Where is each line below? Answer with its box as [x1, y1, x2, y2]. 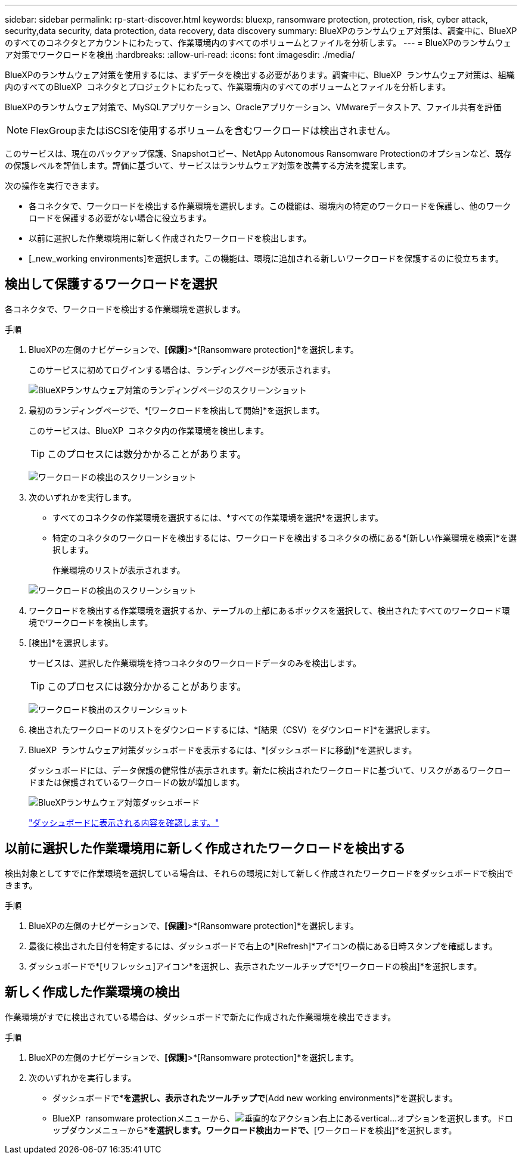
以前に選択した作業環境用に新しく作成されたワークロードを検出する [5, 841, 405, 856]
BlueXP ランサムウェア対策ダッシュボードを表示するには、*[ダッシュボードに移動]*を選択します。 [29, 744, 417, 755]
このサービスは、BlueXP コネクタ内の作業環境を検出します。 [29, 425, 269, 436]
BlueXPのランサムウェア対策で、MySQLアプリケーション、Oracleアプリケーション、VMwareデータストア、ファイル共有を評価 [5, 102, 502, 112]
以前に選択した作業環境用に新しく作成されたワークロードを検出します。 [29, 233, 312, 243]
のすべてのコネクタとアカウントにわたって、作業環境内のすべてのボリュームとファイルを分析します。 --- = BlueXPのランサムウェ [5, 38, 512, 48]
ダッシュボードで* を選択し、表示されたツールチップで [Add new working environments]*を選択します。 [52, 1092, 458, 1103]
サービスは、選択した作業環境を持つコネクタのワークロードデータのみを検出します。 [29, 657, 362, 668]
